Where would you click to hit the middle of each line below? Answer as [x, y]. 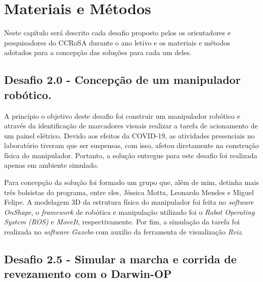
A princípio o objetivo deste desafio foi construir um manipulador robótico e [122, 115]
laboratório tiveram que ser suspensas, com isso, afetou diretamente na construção [131, 145]
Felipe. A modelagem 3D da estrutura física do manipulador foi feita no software [129, 202]
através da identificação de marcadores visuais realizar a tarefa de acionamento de [131, 126]
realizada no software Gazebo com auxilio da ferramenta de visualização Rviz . [124, 232]
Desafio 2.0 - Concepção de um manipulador [122, 80]
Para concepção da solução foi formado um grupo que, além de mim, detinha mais [131, 182]
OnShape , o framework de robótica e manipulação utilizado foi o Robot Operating [129, 211]
